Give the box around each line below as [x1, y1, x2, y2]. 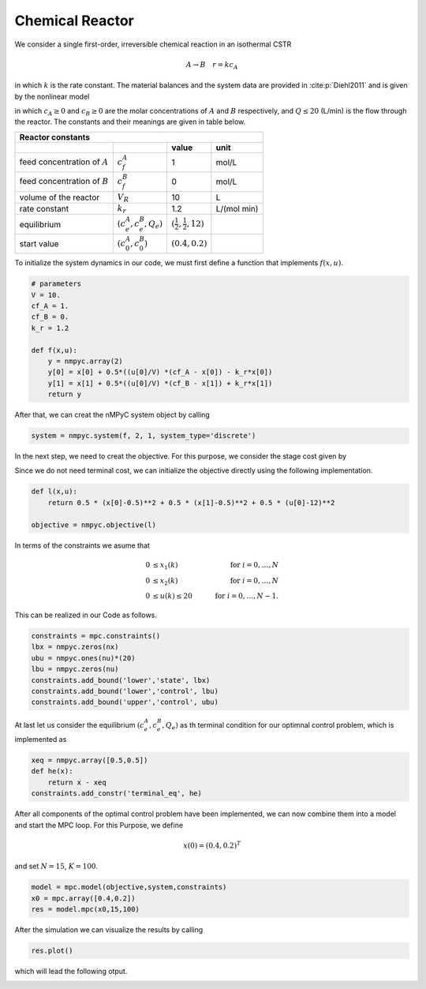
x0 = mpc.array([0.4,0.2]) [31, 893, 136, 903]
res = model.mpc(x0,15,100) [31, 905, 140, 913]
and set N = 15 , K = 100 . [14, 861, 99, 871]
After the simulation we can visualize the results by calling [14, 924, 204, 935]
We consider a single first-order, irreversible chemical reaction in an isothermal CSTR [14, 39, 292, 49]
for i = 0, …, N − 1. [215, 592, 279, 601]
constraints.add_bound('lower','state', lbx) [31, 676, 211, 684]
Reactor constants [19, 131, 91, 142]
